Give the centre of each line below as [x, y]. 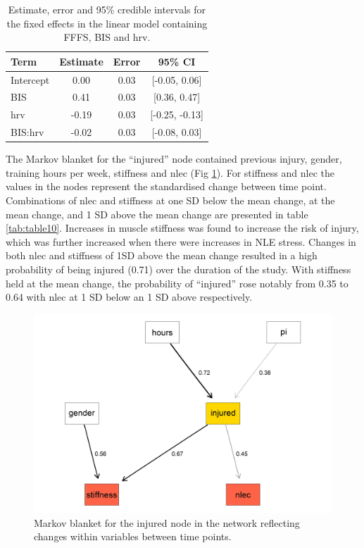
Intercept [30, 79]
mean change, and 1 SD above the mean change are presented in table [157, 214]
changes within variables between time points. [133, 536]
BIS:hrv [27, 132]
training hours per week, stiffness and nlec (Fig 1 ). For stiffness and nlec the [170, 172]
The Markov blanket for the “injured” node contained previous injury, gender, [174, 159]
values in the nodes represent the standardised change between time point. [166, 186]
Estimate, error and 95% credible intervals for [107, 9]
